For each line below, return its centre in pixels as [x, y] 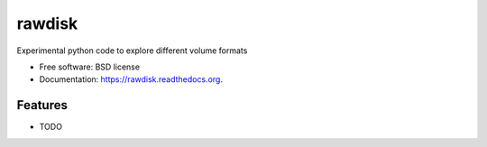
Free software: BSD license [89, 67]
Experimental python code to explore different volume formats [132, 51]
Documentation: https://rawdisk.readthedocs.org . [131, 79]
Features [42, 105]
